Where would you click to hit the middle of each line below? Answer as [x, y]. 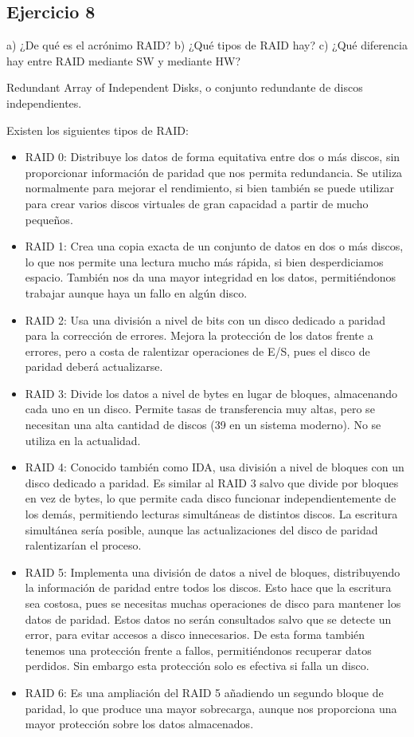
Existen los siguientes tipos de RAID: [98, 130]
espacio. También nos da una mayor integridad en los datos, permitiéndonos [211, 277]
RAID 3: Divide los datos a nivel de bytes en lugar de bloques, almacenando [211, 393]
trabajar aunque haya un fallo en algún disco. [136, 292]
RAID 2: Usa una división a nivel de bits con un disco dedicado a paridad [205, 319]
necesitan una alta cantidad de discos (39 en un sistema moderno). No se [203, 425]
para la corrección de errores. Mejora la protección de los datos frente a [199, 335]
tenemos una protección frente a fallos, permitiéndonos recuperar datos [198, 650]
